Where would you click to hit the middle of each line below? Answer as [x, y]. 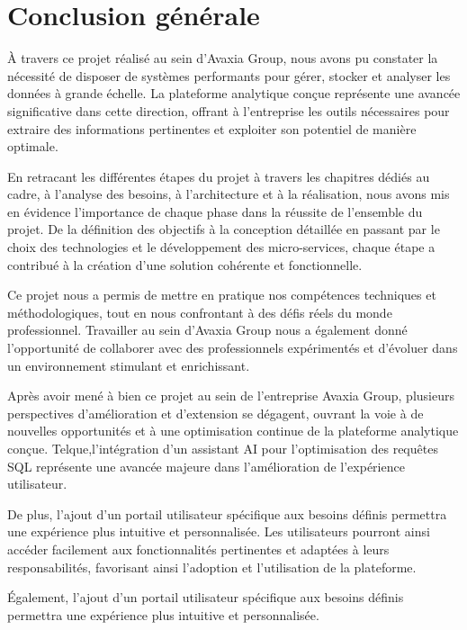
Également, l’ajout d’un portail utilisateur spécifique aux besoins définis [206, 597]
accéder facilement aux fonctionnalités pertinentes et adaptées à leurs [198, 549]
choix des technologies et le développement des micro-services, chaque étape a [221, 247]
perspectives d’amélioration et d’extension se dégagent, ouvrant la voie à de [216, 413]
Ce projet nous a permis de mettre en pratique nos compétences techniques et [222, 295]
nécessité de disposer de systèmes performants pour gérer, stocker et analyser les [229, 75]
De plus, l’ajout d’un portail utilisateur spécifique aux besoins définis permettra [227, 513]
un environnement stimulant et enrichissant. [129, 365]
